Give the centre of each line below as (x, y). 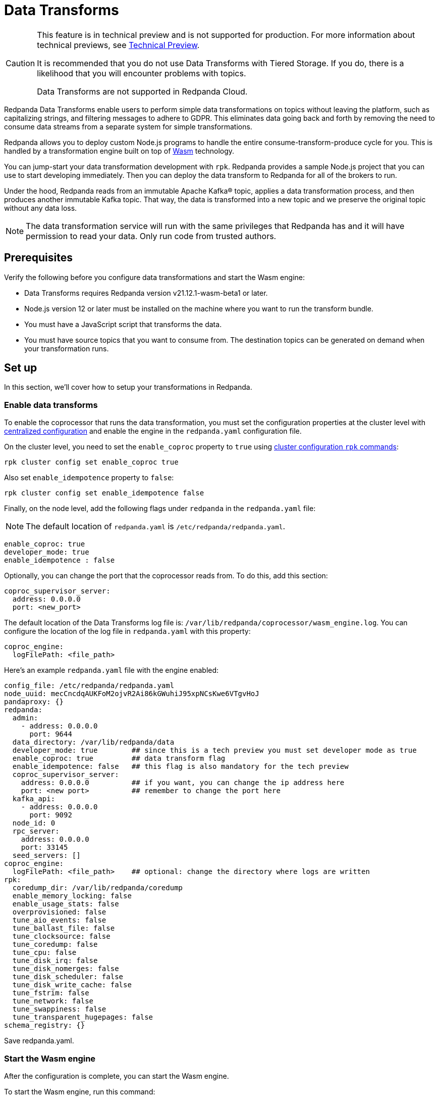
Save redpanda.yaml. (39, 1041)
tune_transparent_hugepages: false (83, 1017)
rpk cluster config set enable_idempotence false (104, 493)
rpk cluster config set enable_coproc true (91, 462)
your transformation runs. (67, 348)
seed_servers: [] (46, 856)
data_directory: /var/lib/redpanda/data (93, 742)
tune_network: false (53, 1001)
